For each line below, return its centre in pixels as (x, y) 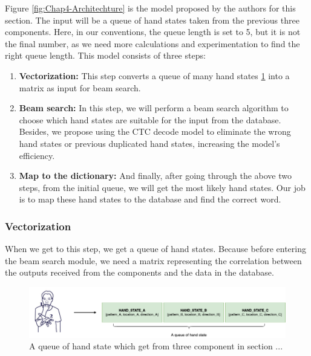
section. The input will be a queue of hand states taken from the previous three (152, 20)
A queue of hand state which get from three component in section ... (156, 346)
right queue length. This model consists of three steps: (105, 55)
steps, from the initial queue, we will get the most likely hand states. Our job (162, 187)
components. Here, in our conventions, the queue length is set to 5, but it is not (153, 32)
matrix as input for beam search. (80, 87)
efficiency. (37, 155)
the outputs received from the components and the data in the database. (139, 272)
